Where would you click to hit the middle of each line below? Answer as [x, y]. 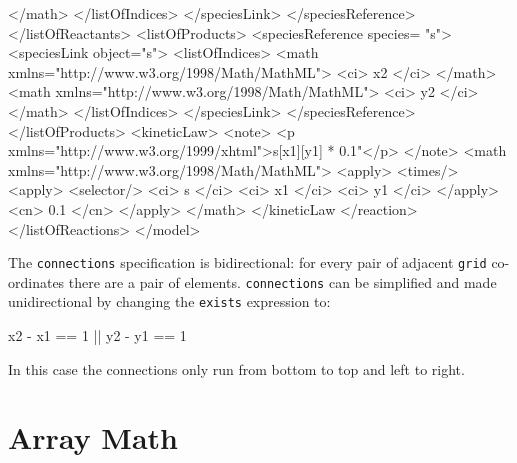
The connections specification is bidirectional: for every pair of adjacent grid [247, 262]
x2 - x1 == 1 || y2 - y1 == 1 [97, 335]
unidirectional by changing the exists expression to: [169, 301]
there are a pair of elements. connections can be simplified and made [282, 281]
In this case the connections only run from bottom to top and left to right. [236, 368]
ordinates [36, 281]
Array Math [93, 437]
